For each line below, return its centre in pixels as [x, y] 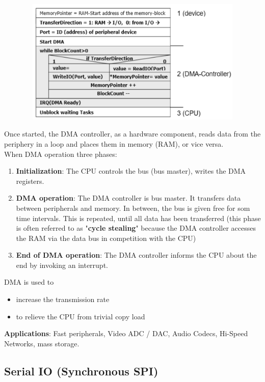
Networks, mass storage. [42, 343]
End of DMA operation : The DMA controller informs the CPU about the [136, 255]
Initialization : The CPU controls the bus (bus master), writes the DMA [131, 171]
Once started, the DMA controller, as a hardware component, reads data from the [132, 134]
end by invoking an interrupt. [62, 265]
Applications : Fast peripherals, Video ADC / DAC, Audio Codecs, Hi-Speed [126, 333]
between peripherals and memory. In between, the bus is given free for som [133, 208]
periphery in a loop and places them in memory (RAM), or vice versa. [114, 143]
